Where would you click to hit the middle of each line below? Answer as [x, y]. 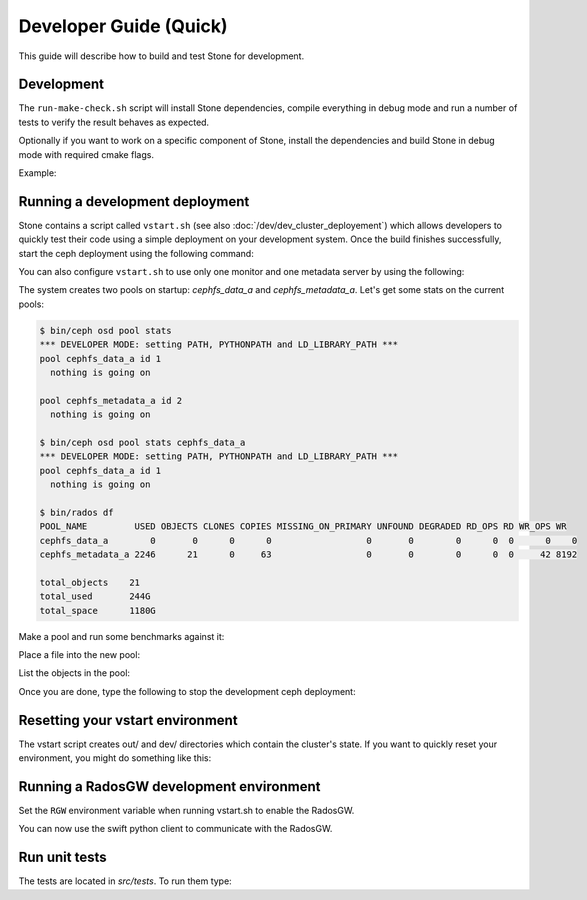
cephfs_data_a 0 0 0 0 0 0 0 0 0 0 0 [308, 540]
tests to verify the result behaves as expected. [114, 122]
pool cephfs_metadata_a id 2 [111, 400]
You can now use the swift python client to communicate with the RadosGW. [175, 829]
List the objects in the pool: [74, 673]
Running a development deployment [134, 201]
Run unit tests [62, 857]
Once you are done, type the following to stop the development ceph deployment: [187, 691]
